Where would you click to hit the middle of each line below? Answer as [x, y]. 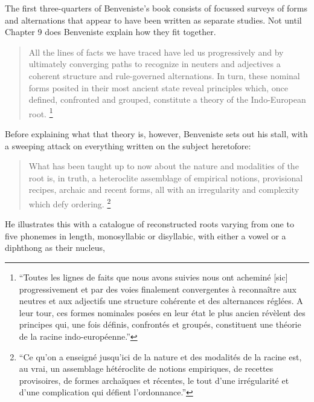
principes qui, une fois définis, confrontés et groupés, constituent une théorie [160, 324]
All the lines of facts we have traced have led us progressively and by [156, 52]
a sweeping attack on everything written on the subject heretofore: [128, 145]
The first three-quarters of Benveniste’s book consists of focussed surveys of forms [156, 8]
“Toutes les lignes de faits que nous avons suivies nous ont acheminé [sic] [153, 277]
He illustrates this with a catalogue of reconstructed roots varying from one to [149, 224]
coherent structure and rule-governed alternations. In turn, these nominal [164, 75]
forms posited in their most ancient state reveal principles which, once [158, 87]
